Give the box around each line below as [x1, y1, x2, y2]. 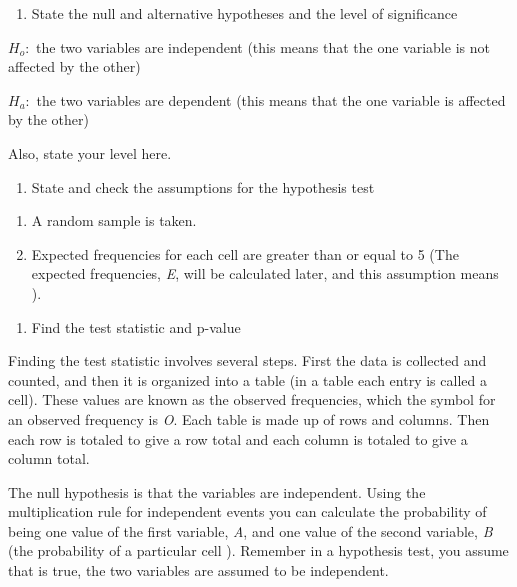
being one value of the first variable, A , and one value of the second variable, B [8, 520, 493, 541]
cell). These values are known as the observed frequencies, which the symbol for [8, 389, 496, 410]
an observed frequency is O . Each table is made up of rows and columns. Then [8, 408, 490, 429]
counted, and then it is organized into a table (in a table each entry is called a [8, 369, 487, 390]
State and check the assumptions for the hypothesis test [31, 176, 375, 197]
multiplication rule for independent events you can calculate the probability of [8, 501, 487, 522]
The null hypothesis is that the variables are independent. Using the [8, 481, 426, 502]
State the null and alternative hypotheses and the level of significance [31, 3, 458, 23]
